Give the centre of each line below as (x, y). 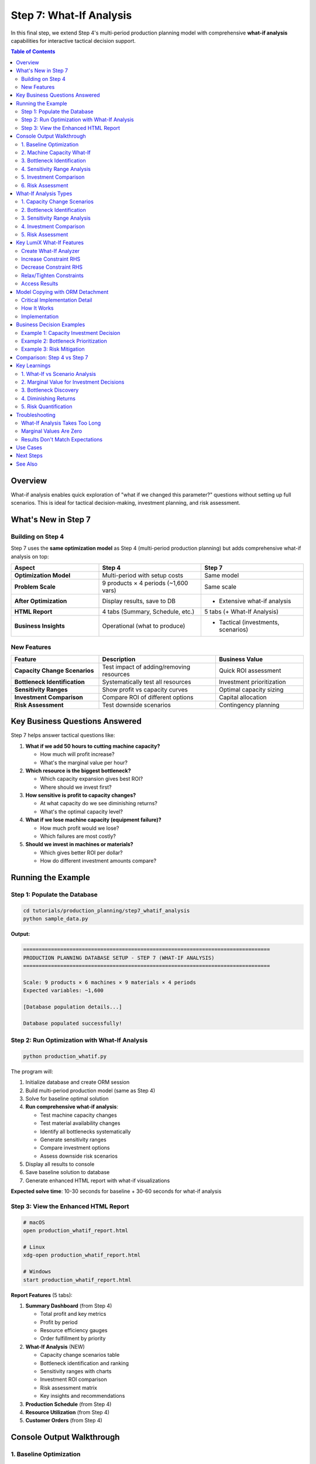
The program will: (32, 1071)
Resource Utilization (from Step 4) (67, 1412)
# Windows (37, 1272)
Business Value (241, 659)
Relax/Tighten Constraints (53, 275)
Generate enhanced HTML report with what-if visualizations (98, 1181)
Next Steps (30, 456)
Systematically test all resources (147, 682)
